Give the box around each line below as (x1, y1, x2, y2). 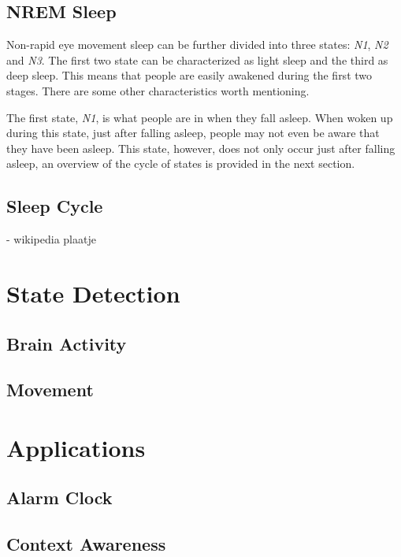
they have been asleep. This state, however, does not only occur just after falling (6, 139, 395, 156)
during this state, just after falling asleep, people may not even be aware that (6, 124, 380, 141)
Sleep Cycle (6, 194, 103, 218)
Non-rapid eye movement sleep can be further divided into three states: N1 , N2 (6, 36, 388, 53)
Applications (6, 431, 146, 463)
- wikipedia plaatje (6, 231, 96, 247)
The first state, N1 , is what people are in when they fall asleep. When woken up (6, 109, 393, 125)
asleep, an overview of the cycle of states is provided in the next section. (6, 155, 355, 172)
